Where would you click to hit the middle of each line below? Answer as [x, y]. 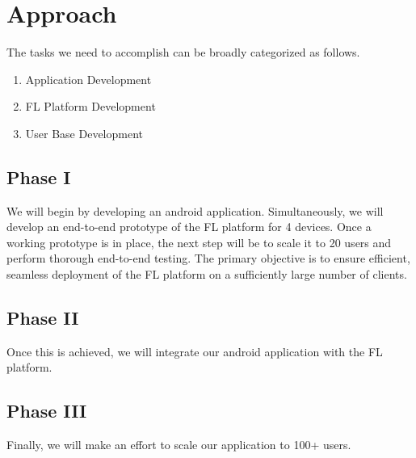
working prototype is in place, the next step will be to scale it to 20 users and [199, 242]
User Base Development [84, 133]
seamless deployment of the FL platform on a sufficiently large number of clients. [207, 274]
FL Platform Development [90, 106]
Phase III [47, 411]
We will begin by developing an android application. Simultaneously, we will [195, 210]
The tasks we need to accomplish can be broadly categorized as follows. [183, 52]
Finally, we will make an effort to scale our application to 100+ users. [179, 445]
